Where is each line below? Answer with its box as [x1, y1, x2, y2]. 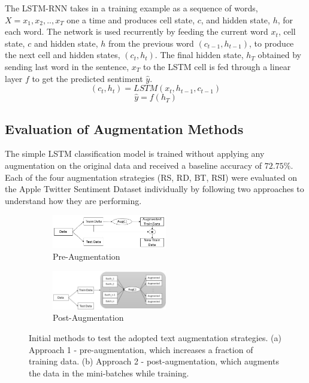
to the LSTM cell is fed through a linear [143, 60, 291, 72]
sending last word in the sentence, [5, 60, 129, 72]
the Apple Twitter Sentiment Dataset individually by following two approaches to [5, 183, 304, 195]
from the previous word [108, 37, 194, 49]
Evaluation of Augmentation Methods [5, 119, 244, 138]
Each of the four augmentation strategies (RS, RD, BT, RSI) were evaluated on [5, 171, 297, 183]
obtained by [257, 48, 301, 61]
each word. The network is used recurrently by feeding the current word [5, 25, 268, 38]
